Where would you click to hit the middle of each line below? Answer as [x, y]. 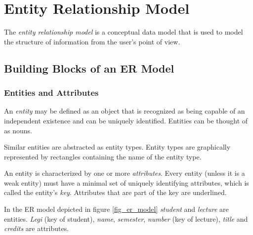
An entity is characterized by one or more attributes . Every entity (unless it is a [125, 173]
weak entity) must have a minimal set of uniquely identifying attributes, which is [126, 182]
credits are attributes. [37, 228]
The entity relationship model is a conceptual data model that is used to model [124, 32]
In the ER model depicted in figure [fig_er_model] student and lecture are [116, 209]
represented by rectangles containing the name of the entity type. [103, 156]
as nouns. [18, 130]
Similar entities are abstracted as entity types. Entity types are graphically [117, 147]
